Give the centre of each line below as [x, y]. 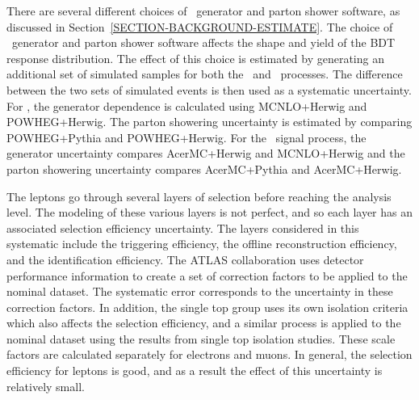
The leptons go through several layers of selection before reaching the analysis [199, 196]
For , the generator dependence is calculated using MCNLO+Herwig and [187, 105]
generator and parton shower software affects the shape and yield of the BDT [203, 42]
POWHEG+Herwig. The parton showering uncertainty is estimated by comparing [209, 122]
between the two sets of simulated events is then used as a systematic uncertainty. [209, 89]
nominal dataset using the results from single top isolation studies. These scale [201, 338]
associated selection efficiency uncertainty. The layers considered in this [183, 227]
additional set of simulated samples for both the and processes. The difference [205, 74]
